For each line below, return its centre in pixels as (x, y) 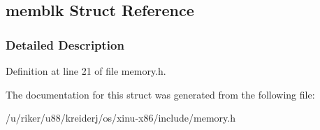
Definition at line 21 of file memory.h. (86, 71)
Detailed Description (65, 44)
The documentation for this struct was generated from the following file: (160, 94)
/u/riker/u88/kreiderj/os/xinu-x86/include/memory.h (121, 118)
